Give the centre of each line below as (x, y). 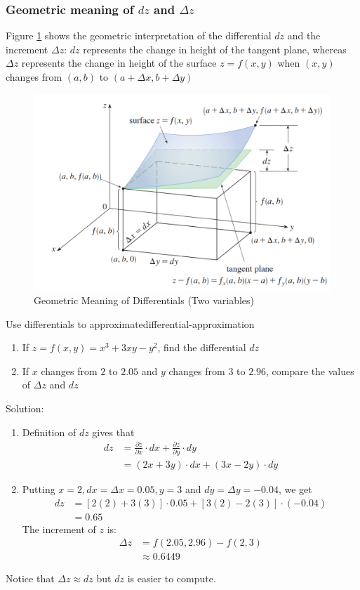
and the (304, 35)
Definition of (49, 432)
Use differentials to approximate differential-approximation (130, 323)
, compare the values (310, 371)
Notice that (30, 578)
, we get (295, 489)
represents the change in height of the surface (119, 63)
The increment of (59, 529)
